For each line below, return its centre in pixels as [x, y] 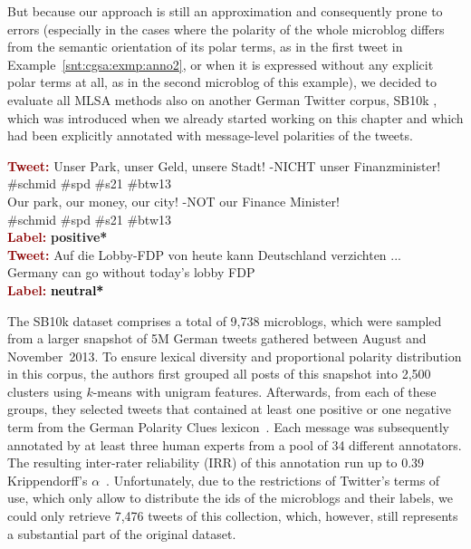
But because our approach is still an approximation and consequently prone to [225, 11]
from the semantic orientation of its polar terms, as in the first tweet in [205, 47]
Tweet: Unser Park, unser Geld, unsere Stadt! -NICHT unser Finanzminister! [224, 165]
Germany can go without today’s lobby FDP [131, 272]
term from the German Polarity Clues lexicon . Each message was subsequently [228, 427]
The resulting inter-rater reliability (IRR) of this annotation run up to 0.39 [216, 462]
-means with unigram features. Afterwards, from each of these [264, 391]
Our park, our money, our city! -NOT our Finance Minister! [173, 201]
